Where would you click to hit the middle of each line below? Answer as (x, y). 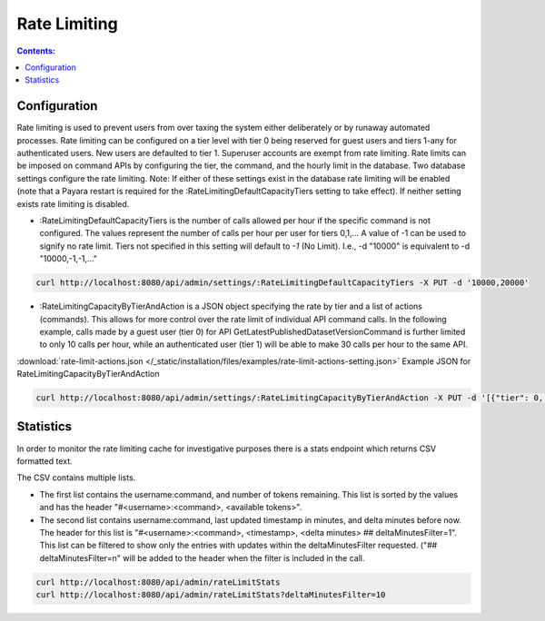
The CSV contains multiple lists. (76, 478)
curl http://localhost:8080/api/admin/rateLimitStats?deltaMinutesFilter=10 (211, 595)
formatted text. (45, 461)
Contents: (36, 51)
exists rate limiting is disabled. (73, 203)
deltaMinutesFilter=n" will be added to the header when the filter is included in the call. (202, 557)
